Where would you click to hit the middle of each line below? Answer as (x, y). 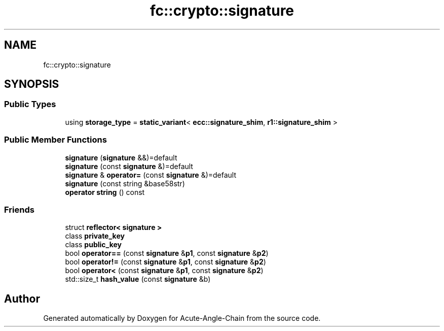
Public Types (30, 104)
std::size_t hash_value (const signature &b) (138, 279)
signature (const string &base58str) (125, 183)
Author (22, 299)
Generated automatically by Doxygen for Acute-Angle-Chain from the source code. (182, 318)
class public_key (94, 245)
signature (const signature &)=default (129, 166)
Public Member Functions (55, 140)
